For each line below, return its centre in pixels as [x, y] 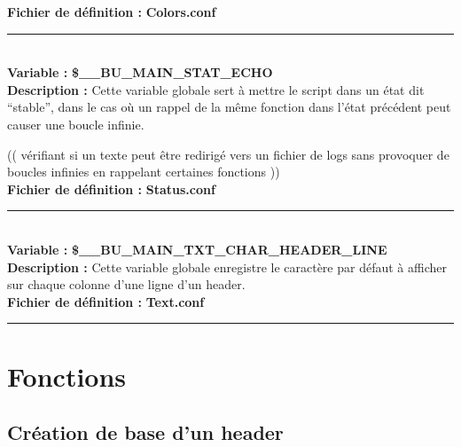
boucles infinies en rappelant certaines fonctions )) [144, 172]
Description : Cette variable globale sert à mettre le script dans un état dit [216, 89]
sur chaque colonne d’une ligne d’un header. [126, 284]
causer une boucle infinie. [76, 124]
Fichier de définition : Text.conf [106, 301]
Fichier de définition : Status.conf [111, 188]
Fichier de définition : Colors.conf [112, 12]
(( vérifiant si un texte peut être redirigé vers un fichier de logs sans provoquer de [228, 154]
